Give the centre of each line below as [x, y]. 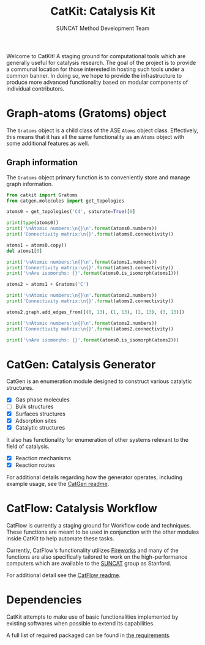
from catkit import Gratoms [42, 195]
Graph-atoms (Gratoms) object [86, 114]
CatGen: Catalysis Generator [81, 364]
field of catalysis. [28, 446]
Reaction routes [35, 465]
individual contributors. [35, 88]
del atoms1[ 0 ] [24, 251]
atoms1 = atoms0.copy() [37, 245]
